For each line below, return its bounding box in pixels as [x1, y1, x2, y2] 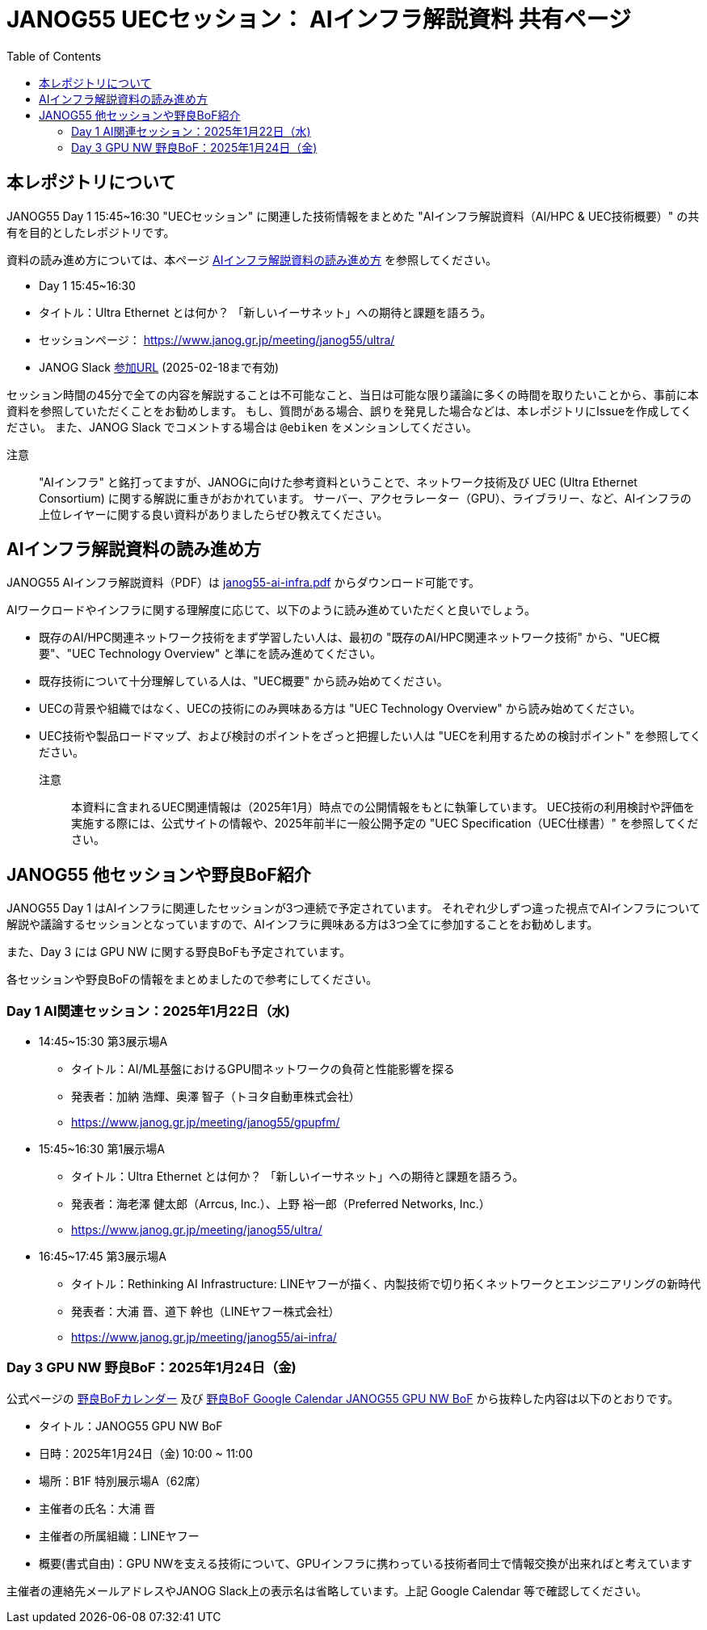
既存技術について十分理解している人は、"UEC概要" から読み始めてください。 [39, 674, 448, 689]
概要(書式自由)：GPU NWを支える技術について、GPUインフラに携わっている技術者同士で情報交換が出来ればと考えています [39, 1556, 692, 1570]
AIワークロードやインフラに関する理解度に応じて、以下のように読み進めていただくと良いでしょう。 [6, 603, 537, 617]
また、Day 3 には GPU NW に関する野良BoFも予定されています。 [6, 945, 351, 959]
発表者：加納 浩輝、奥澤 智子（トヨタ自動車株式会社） [71, 1089, 360, 1104]
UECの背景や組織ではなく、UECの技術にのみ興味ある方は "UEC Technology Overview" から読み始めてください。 [39, 701, 642, 716]
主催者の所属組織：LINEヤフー [39, 1528, 200, 1543]
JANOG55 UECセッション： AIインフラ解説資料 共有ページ [6, 6, 631, 33]
